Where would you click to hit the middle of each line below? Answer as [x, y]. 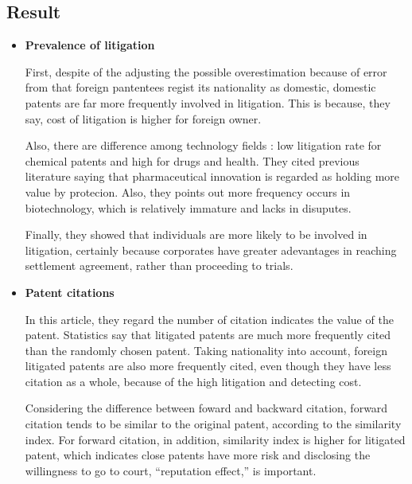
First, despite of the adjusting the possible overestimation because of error [206, 71]
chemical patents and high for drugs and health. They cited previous [192, 160]
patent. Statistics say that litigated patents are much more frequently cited [208, 335]
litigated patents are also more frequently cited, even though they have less [208, 366]
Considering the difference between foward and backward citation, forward [206, 408]
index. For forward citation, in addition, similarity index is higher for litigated [215, 439]
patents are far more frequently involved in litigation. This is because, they [208, 102]
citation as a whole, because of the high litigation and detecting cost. [193, 381]
